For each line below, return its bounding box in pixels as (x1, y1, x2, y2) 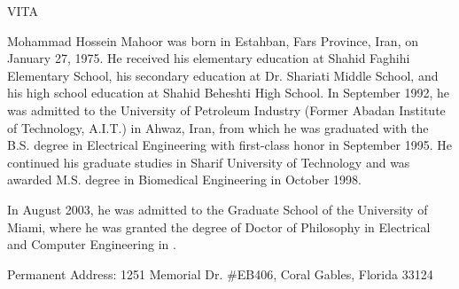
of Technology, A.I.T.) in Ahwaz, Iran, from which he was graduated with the (7, 118, 429, 137)
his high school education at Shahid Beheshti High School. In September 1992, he (7, 83, 450, 102)
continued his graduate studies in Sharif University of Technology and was (7, 152, 410, 171)
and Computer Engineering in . (7, 235, 176, 254)
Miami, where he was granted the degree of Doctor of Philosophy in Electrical (7, 217, 431, 236)
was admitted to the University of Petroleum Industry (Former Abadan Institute (7, 100, 446, 119)
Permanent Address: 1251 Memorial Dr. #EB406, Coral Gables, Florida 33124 (7, 264, 433, 283)
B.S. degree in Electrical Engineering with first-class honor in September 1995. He (7, 136, 452, 154)
